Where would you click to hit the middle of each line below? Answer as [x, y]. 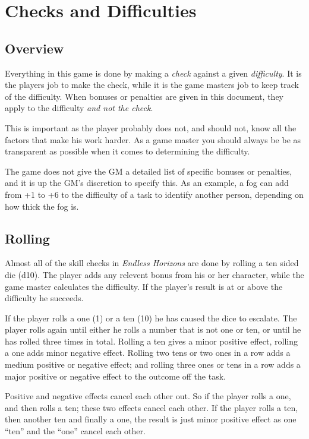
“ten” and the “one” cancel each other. [75, 431]
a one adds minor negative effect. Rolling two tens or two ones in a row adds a [148, 353]
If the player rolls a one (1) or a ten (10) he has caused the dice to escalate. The [151, 318]
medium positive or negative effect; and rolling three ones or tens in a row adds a [153, 364]
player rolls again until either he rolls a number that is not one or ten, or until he [153, 329]
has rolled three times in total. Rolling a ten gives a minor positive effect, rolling [151, 341]
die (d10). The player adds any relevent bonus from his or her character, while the [154, 274]
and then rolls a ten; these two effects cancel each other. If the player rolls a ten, [152, 407]
